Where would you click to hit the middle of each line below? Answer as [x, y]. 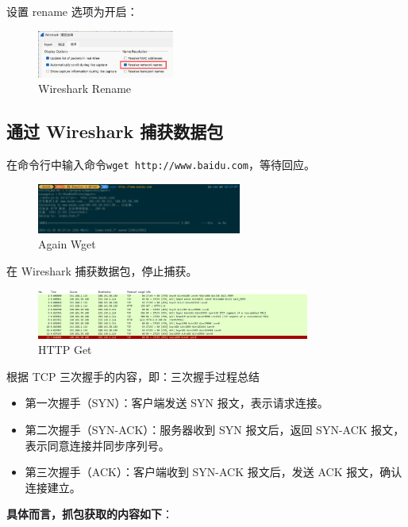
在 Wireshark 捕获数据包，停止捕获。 [102, 270]
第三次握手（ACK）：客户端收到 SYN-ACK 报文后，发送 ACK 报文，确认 [214, 472]
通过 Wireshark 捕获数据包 [115, 131]
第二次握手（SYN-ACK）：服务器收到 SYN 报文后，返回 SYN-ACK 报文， [215, 429]
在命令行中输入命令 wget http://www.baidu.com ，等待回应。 [161, 165]
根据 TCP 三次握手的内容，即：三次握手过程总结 [133, 376]
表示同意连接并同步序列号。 [97, 445]
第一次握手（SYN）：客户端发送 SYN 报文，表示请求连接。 [177, 403]
